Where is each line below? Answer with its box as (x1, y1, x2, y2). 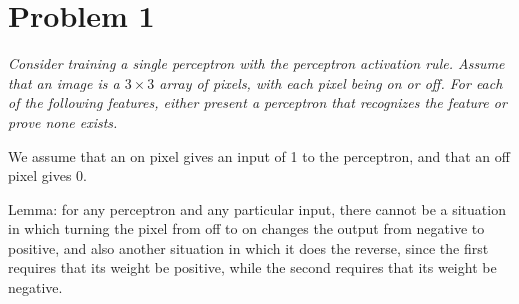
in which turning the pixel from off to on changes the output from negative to (8, 218, 485, 239)
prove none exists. (8, 111, 118, 132)
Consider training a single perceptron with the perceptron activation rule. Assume (8, 53, 505, 74)
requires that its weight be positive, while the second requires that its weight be (8, 257, 497, 278)
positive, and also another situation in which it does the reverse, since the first (8, 237, 489, 258)
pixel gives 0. (8, 165, 88, 186)
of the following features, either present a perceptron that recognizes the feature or (8, 92, 507, 113)
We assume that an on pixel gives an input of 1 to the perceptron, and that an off (8, 145, 510, 166)
